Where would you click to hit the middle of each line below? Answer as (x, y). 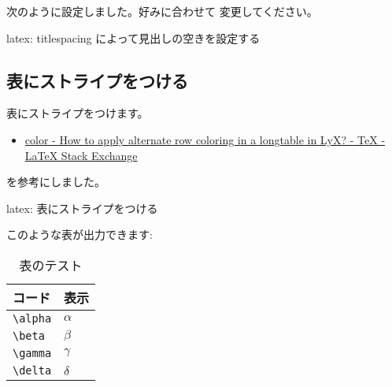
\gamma (32, 353)
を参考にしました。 (56, 182)
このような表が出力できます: (80, 234)
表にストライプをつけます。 (78, 113)
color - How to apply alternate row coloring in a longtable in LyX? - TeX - (205, 139)
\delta (32, 370)
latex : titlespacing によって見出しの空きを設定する (133, 37)
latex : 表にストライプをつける (82, 208)
